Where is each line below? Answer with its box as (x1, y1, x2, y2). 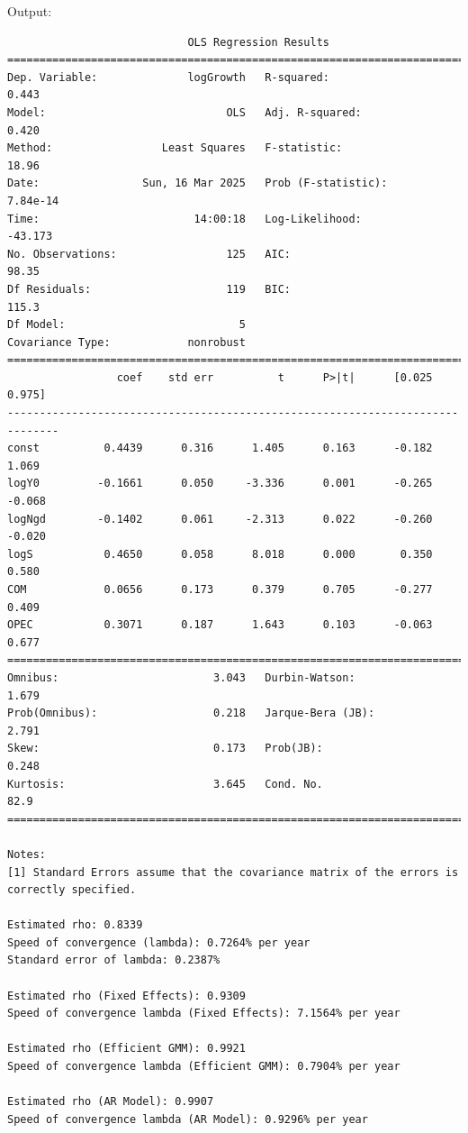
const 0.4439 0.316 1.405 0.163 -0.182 (7, 442, 433, 455)
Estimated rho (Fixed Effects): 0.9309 (7, 989, 246, 1002)
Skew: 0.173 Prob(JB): (7, 742, 323, 755)
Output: (7, 2, 52, 20)
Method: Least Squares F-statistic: (7, 142, 343, 155)
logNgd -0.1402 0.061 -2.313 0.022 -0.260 (7, 512, 433, 525)
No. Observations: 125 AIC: (7, 247, 291, 260)
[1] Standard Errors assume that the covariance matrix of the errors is (7, 865, 459, 879)
